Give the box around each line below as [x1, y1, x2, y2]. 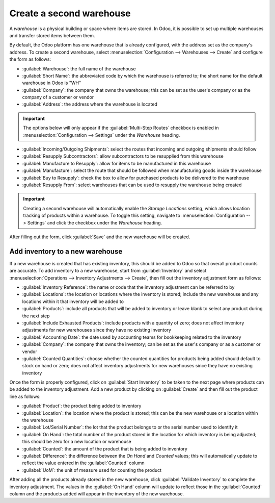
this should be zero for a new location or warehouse [22, 439, 132, 445]
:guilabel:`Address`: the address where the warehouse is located [22, 101, 157, 107]
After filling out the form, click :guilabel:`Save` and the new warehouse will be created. [9, 234, 190, 240]
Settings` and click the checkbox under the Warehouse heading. [27, 219, 162, 225]
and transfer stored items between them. [9, 32, 95, 38]
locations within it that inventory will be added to [22, 298, 124, 305]
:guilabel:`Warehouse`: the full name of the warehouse [22, 65, 136, 71]
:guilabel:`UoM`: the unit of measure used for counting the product [22, 467, 162, 473]
